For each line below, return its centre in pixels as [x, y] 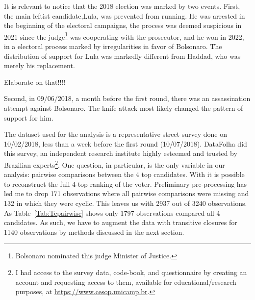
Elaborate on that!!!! [35, 82]
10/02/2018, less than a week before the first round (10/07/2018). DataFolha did [126, 143]
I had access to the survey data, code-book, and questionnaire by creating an [131, 272]
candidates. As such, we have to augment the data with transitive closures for [121, 222]
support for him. [29, 117]
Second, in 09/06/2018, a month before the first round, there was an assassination [127, 98]
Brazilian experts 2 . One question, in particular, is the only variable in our [115, 164]
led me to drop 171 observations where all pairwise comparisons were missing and [127, 193]
